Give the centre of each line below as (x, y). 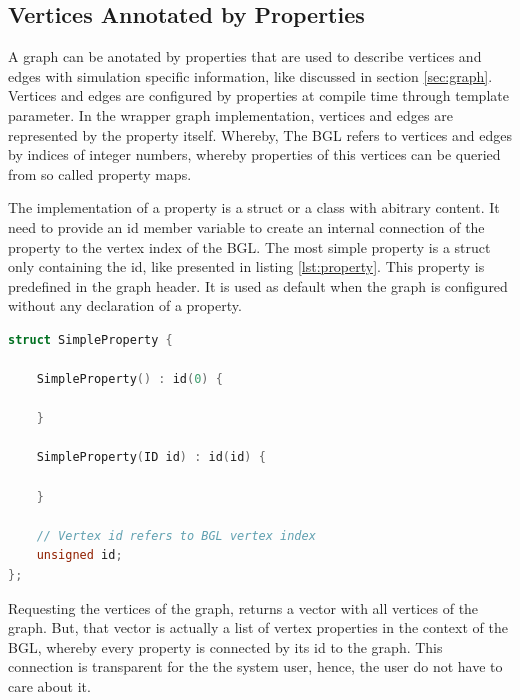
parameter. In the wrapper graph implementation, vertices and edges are (230, 114)
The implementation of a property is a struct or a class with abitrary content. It (254, 207)
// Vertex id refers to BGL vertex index (176, 535)
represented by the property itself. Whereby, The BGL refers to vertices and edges (260, 134)
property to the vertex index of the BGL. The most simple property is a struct (249, 246)
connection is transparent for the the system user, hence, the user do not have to (255, 666)
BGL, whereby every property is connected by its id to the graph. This (225, 646)
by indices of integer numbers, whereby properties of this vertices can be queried (254, 154)
